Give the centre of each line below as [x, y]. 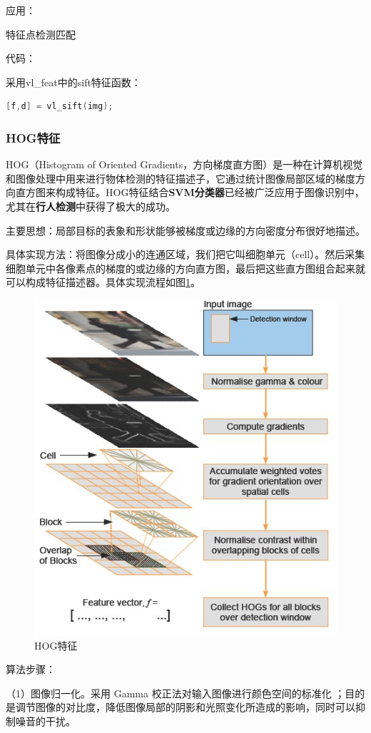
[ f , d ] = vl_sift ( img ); [60, 107]
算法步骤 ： [31, 669]
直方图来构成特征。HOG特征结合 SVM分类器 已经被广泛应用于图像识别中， [190, 192]
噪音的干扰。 [45, 721]
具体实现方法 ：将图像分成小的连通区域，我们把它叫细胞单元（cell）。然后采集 [185, 254]
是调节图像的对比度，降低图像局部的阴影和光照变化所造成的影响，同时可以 [181, 707]
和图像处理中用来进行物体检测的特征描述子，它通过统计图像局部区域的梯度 [181, 178]
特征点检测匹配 [41, 34]
